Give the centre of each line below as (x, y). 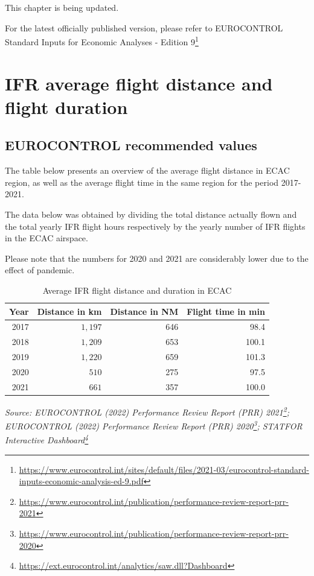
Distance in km (69, 311)
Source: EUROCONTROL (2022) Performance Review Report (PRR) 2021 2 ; (147, 411)
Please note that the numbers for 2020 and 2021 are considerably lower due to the (157, 258)
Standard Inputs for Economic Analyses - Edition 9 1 (102, 41)
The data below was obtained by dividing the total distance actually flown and (151, 214)
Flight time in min (226, 311)
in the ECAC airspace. (46, 238)
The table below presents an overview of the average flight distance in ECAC (147, 170)
